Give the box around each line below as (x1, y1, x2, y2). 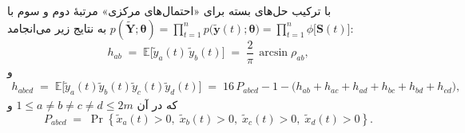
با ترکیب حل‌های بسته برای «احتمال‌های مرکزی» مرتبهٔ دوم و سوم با (7, 2, 332, 18)
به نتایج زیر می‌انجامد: (7, 19, 354, 36)
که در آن (137, 96, 178, 113)
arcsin (259, 47, 288, 59)
